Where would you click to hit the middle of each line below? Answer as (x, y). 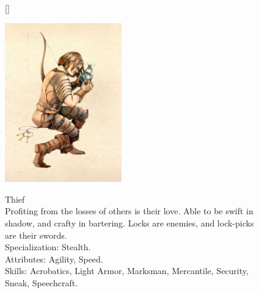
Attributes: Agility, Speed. (54, 259)
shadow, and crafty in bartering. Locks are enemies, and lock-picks (129, 222)
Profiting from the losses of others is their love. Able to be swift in (129, 211)
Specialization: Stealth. (48, 247)
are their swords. (36, 235)
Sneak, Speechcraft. (42, 282)
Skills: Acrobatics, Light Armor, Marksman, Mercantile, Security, (127, 271)
